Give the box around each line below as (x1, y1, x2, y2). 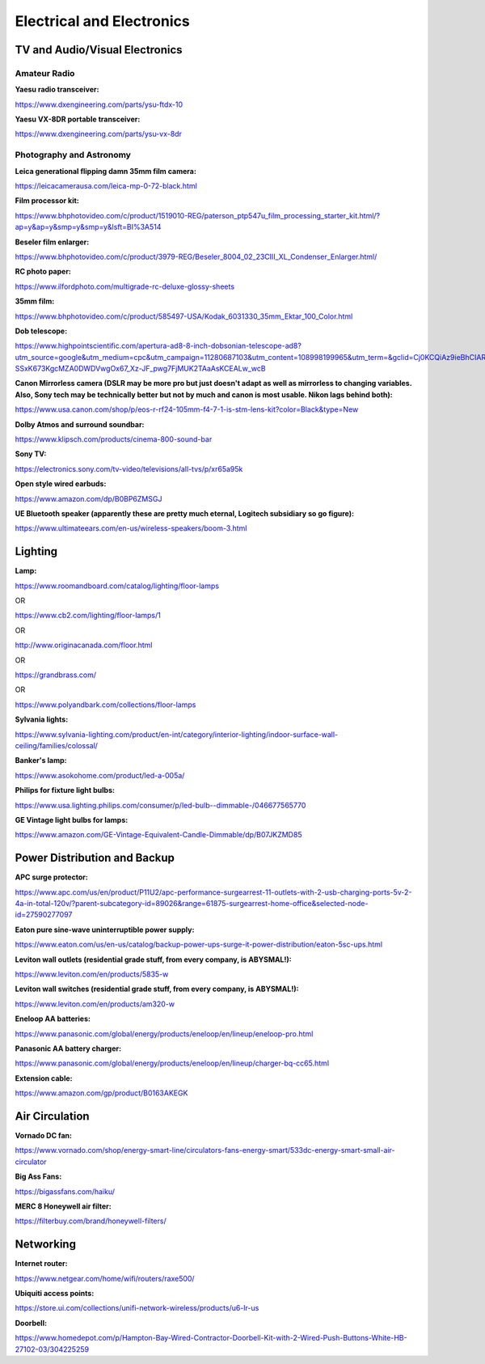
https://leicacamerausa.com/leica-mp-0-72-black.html (15, 181, 197, 191)
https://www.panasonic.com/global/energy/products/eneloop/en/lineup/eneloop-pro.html (15, 1028, 314, 1039)
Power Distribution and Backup (15, 851, 175, 865)
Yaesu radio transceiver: (15, 85, 99, 95)
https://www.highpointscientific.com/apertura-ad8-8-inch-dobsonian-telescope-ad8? (15, 341, 302, 351)
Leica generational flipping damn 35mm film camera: (15, 166, 197, 176)
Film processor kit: (15, 196, 80, 205)
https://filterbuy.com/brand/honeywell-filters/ (15, 1216, 167, 1226)
